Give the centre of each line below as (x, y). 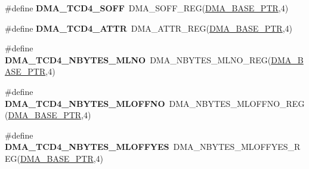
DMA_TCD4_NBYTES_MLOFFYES (87, 147)
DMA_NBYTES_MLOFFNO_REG (237, 103)
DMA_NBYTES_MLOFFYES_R (237, 147)
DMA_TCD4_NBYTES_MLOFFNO (85, 103)
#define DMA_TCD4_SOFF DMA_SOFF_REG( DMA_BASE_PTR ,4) (147, 8)
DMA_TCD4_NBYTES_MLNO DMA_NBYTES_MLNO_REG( (138, 59)
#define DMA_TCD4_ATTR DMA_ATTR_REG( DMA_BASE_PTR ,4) (149, 28)
